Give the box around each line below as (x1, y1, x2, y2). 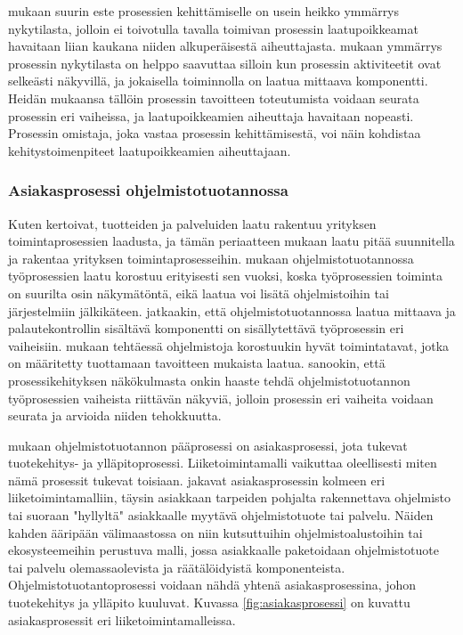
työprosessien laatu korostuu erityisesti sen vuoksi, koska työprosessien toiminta (8, 266, 443, 285)
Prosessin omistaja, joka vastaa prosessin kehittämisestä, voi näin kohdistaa (8, 124, 421, 142)
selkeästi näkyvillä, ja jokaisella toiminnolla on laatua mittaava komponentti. (8, 71, 428, 90)
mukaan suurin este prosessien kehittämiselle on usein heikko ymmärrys (8, 2, 400, 20)
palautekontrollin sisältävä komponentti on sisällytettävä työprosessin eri (8, 319, 404, 338)
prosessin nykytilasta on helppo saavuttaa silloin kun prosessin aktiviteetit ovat (8, 53, 442, 72)
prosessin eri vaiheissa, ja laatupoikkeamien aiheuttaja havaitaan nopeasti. (8, 106, 414, 125)
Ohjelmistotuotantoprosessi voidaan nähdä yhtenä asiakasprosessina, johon (8, 575, 417, 594)
